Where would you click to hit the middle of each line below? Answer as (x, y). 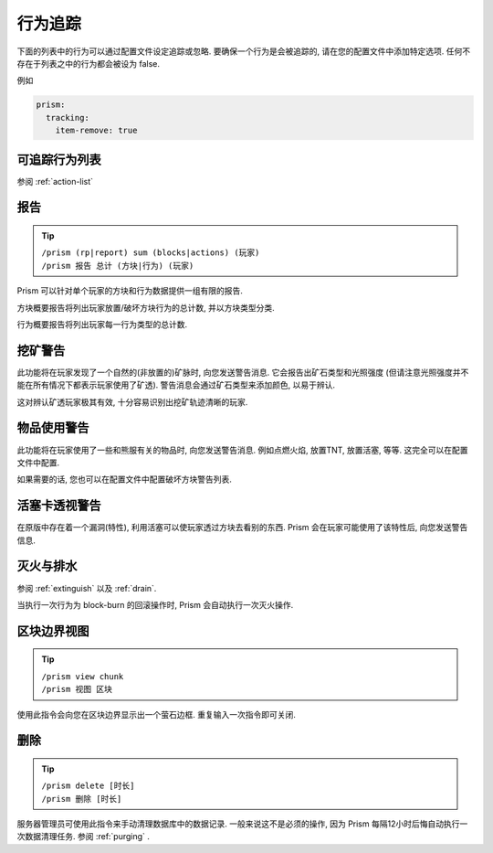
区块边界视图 (53, 631)
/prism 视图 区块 (77, 689)
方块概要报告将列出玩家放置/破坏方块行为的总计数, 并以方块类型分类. (146, 307)
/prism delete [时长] (88, 786)
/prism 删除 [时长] (82, 799)
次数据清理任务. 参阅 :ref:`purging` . (84, 837)
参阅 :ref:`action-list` (55, 181)
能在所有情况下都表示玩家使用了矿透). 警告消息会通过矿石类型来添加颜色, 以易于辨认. (176, 385)
